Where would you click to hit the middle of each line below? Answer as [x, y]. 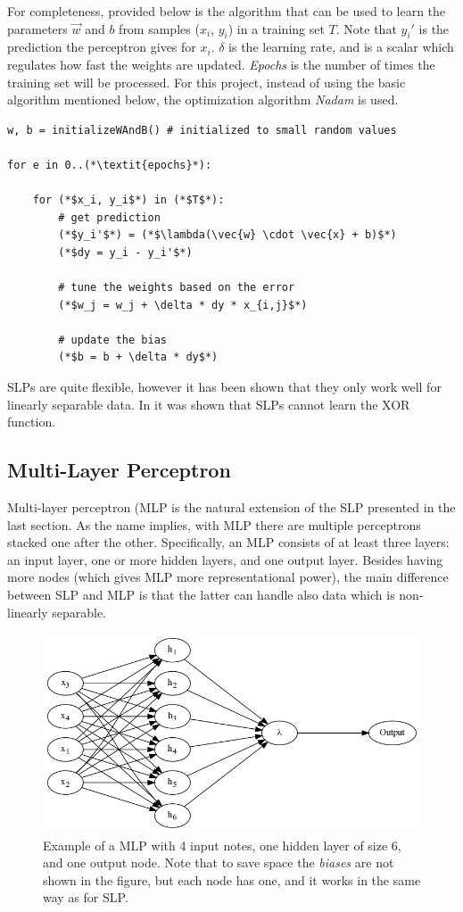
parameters [37, 28]
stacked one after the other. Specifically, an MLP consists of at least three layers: [228, 542]
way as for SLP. [86, 897]
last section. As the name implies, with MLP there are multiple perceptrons [214, 524]
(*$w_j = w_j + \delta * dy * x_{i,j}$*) [183, 305]
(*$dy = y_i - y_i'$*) [125, 252]
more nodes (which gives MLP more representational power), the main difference [228, 577]
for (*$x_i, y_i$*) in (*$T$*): [128, 200]
